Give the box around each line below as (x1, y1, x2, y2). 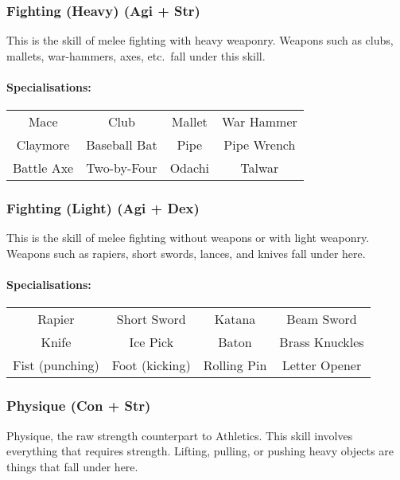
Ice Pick (129, 333, 174, 352)
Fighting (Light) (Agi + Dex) (6, 198, 200, 218)
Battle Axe (13, 158, 74, 178)
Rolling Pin (203, 356, 267, 375)
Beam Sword (286, 310, 357, 329)
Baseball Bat (86, 135, 157, 154)
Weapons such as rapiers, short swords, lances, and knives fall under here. (6, 245, 366, 262)
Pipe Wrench (223, 135, 296, 154)
